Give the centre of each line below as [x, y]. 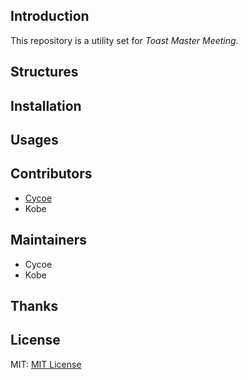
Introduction [50, 16]
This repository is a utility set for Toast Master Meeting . [124, 40]
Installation [46, 105]
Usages [34, 139]
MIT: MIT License [46, 364]
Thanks [34, 306]
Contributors [51, 174]
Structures [44, 72]
